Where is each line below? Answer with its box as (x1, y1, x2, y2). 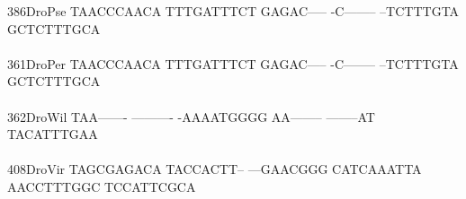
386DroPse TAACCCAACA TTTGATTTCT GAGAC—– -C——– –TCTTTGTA (7, 2, 460, 20)
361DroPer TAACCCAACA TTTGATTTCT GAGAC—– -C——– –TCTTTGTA (7, 54, 459, 73)
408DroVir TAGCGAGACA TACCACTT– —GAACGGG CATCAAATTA (7, 160, 422, 178)
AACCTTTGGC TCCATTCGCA (7, 177, 196, 195)
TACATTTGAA (7, 125, 98, 143)
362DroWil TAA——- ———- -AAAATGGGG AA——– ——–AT (7, 107, 375, 125)
